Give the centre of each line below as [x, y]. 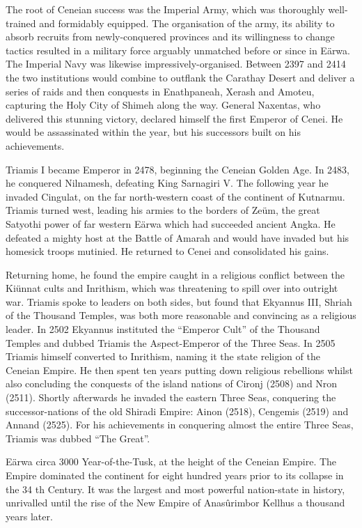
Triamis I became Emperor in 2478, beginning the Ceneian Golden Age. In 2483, [178, 169]
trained [21, 23]
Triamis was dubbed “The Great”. [78, 438]
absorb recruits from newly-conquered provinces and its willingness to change [170, 37]
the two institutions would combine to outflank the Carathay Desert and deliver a [180, 77]
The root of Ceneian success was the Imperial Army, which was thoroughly [165, 9]
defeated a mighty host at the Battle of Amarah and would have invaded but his [178, 237]
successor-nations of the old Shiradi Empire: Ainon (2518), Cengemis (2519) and [177, 411]
